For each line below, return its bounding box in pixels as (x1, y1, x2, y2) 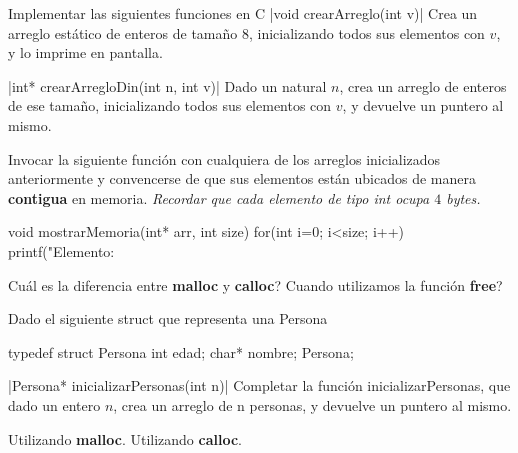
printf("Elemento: (8, 240, 115, 261)
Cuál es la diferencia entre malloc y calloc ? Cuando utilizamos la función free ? (8, 274, 503, 295)
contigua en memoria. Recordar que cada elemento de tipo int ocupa (8, 187, 430, 208)
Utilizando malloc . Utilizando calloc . (8, 428, 243, 449)
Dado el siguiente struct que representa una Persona (8, 308, 328, 329)
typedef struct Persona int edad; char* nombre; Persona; (8, 341, 354, 362)
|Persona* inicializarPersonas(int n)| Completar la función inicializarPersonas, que (8, 375, 511, 396)
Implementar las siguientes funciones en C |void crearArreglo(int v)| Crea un (8, 3, 478, 23)
